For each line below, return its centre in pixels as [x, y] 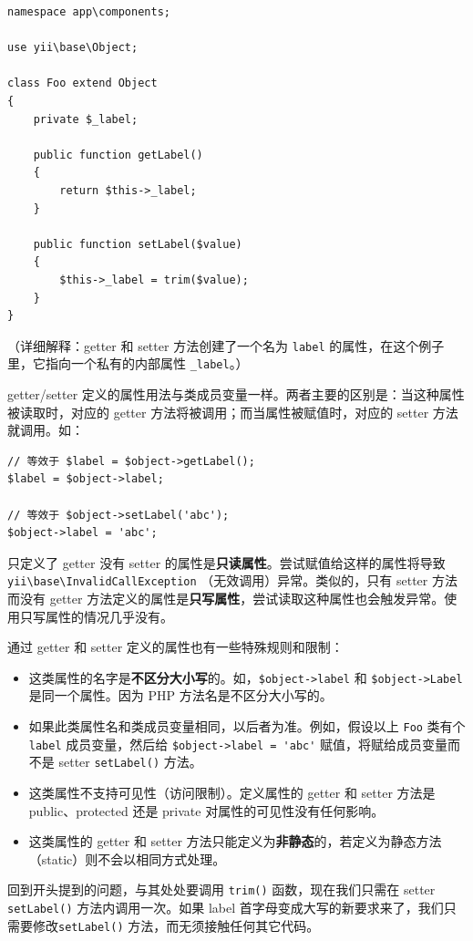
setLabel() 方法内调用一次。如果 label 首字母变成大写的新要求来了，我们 [226, 908]
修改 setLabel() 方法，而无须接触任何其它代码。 [176, 925]
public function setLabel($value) [138, 244]
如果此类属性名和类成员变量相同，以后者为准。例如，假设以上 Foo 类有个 [247, 726]
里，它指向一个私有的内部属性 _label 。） [128, 363]
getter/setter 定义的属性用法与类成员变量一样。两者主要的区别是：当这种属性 [236, 394]
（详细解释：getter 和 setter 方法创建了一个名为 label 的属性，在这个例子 [226, 345]
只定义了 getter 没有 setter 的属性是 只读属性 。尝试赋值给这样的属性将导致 [226, 562]
